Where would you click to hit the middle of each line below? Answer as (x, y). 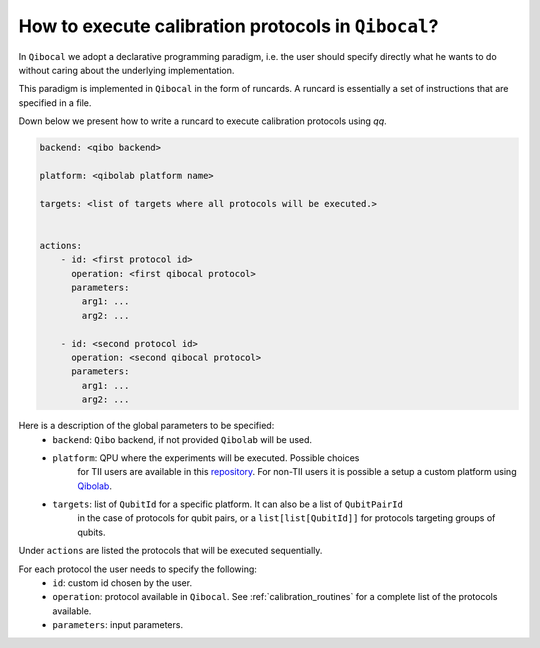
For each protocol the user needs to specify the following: (137, 569)
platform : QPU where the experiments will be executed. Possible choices (206, 457)
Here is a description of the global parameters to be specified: (146, 426)
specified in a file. (55, 102)
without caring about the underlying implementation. (126, 70)
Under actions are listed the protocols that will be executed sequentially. (170, 551)
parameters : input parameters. (118, 625)
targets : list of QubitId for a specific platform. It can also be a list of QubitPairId (228, 504)
